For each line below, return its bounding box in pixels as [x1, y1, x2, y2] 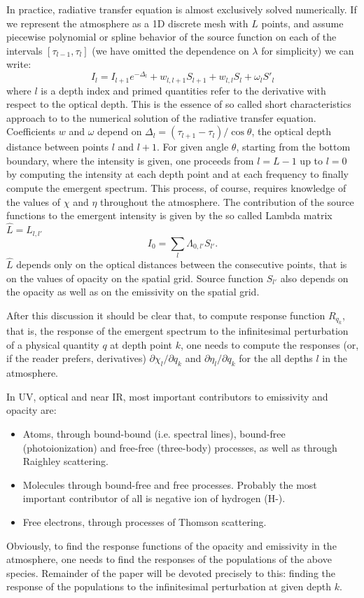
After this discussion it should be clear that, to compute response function [6, 307, 325, 322]
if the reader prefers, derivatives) [6, 351, 146, 366]
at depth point [110, 337, 172, 352]
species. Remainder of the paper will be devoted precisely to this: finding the [6, 565, 336, 580]
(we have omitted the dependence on [92, 43, 249, 57]
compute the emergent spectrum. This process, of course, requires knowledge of [6, 181, 346, 195]
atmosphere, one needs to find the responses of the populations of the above [6, 552, 332, 566]
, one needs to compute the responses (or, [180, 337, 359, 352]
